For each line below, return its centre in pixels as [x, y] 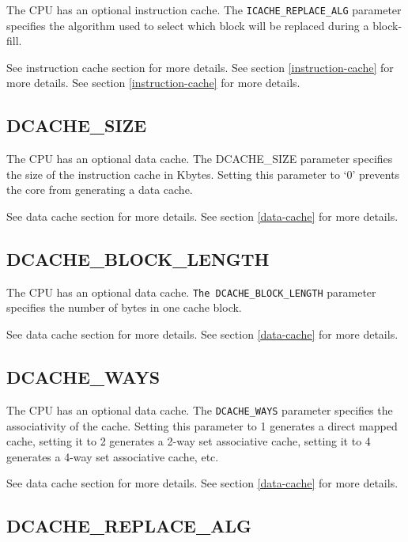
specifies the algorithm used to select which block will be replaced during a [188, 25]
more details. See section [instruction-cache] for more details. [153, 83]
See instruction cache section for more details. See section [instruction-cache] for [200, 67]
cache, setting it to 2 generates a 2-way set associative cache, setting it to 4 [189, 441]
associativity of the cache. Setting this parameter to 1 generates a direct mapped [202, 425]
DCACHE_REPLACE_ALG [129, 526]
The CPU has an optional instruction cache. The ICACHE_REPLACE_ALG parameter [204, 9]
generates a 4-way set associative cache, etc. [113, 456]
